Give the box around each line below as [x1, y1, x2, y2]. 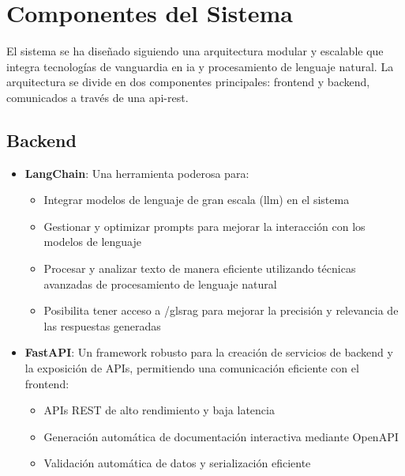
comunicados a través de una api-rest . [6, 89, 189, 105]
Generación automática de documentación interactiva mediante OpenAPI [43, 428, 399, 444]
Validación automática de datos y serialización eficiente [43, 455, 311, 471]
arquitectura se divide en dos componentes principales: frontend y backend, [6, 74, 370, 90]
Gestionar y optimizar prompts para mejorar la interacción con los [43, 217, 366, 234]
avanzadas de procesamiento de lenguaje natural [43, 275, 277, 292]
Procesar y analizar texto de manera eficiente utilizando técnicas [43, 260, 356, 277]
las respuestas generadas [43, 317, 161, 334]
